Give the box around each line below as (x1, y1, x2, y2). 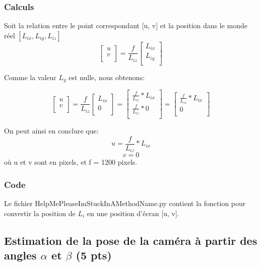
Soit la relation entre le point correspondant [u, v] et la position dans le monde (4, 20, 248, 31)
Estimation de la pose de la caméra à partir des (4, 232, 257, 248)
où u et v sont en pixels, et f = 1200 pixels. (4, 157, 138, 167)
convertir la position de (4, 208, 76, 218)
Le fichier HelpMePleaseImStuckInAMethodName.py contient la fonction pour (4, 198, 246, 209)
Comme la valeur (4, 72, 56, 82)
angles (4, 247, 37, 263)
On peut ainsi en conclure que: (4, 125, 99, 136)
